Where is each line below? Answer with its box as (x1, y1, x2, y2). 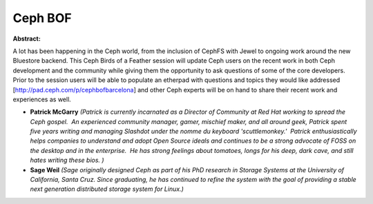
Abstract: (12, 34, 41, 43)
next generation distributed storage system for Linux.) (30, 185, 184, 193)
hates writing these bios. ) (30, 156, 104, 165)
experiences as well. (12, 95, 72, 103)
